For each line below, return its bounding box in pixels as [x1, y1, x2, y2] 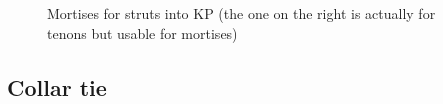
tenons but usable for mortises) [47, 22, 238, 43]
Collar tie [7, 71, 107, 102]
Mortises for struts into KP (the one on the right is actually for [47, 3, 436, 23]
